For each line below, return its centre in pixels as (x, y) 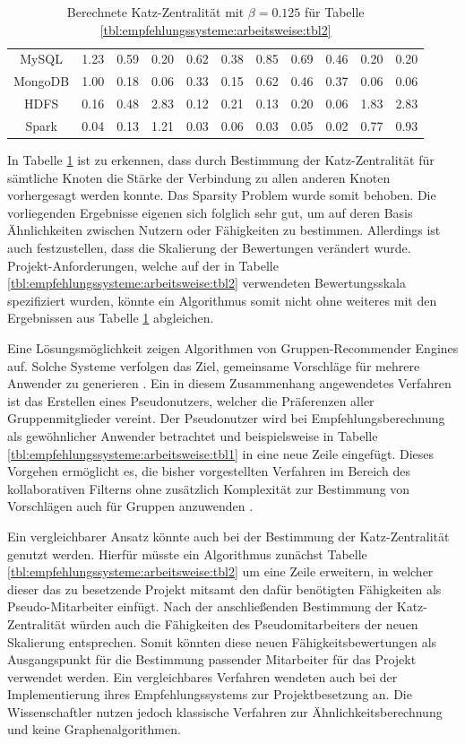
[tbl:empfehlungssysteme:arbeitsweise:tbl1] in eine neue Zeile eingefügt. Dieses (220, 453)
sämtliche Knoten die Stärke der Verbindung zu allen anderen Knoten (199, 177)
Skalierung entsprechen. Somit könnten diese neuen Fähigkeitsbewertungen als (222, 641)
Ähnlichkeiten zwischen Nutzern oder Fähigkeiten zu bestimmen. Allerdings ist (224, 230)
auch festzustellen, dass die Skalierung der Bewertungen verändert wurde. (209, 248)
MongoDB (42, 81)
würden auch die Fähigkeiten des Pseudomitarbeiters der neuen (244, 623)
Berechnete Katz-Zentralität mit (155, 12)
